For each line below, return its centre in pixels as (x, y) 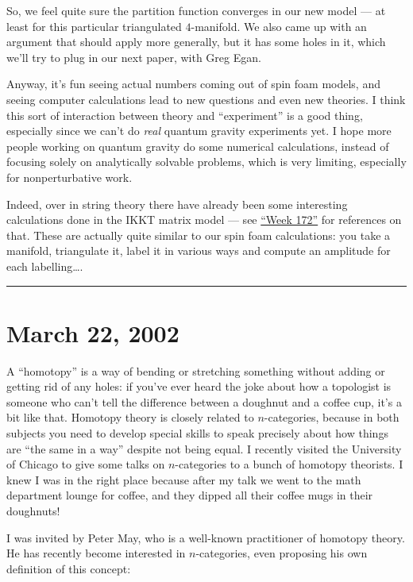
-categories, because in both (332, 417)
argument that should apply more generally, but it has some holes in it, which (196, 42)
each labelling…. (45, 266)
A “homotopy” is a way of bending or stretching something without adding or (196, 370)
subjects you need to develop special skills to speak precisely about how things (197, 433)
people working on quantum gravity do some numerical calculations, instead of (198, 146)
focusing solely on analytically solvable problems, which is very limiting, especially (206, 162)
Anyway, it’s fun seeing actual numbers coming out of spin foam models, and (193, 84)
